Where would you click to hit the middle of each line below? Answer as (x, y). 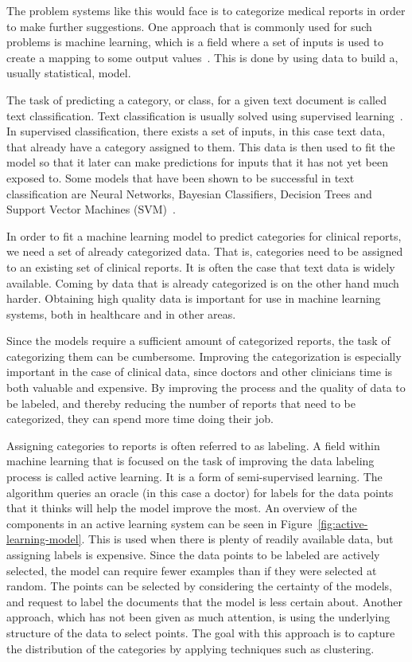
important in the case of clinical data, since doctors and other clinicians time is (200, 372)
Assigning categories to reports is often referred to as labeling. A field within (193, 445)
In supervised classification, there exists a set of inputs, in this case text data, (196, 131)
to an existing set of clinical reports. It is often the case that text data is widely (201, 266)
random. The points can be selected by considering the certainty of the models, (199, 586)
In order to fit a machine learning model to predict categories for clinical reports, (204, 235)
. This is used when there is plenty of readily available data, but (237, 539)
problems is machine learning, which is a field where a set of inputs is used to (195, 42)
